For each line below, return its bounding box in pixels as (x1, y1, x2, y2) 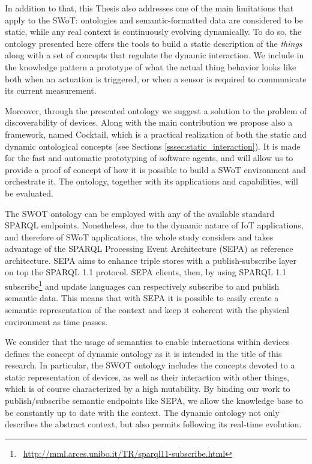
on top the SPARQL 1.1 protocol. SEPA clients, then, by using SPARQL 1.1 (5, 266, 287, 278)
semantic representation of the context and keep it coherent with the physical (5, 303, 289, 316)
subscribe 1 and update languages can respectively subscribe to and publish (5, 278, 280, 292)
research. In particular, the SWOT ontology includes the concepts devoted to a (5, 359, 295, 371)
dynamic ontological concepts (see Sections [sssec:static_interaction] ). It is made (5, 139, 301, 152)
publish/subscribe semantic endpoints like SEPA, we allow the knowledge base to (5, 394, 304, 407)
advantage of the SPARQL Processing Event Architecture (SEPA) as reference (5, 242, 293, 255)
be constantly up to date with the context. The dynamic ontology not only (5, 406, 280, 418)
